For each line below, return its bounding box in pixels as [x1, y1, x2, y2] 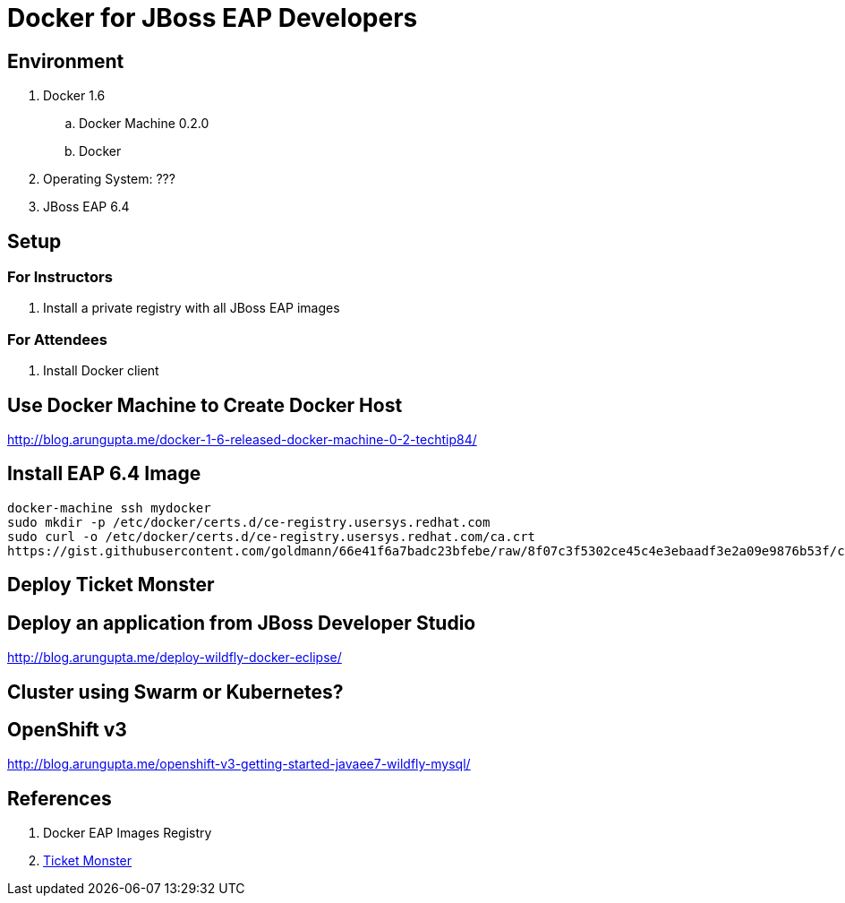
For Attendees [7, 330, 108, 348]
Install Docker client [43, 363, 159, 379]
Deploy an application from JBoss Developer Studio [7, 611, 476, 634]
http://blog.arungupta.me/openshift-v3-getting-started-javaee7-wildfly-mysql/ [7, 756, 471, 772]
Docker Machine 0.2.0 [79, 116, 209, 132]
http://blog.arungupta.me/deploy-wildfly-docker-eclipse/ [7, 649, 342, 666]
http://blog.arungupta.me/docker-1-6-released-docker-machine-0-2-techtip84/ [7, 431, 477, 447]
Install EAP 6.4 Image [7, 462, 201, 486]
